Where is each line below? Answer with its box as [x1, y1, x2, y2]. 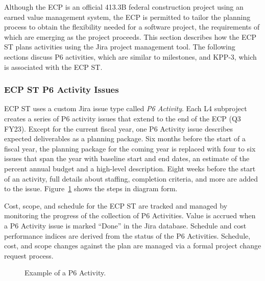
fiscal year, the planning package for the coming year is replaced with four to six [4, 143, 256, 154]
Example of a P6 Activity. [25, 267, 106, 278]
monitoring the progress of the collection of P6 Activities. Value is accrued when [4, 210, 256, 221]
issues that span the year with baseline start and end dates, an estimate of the [4, 153, 250, 164]
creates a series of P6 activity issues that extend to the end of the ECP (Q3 [4, 113, 241, 123]
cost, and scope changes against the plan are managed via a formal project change [4, 240, 261, 251]
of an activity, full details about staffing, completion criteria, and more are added [4, 173, 258, 184]
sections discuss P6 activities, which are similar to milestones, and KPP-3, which [4, 51, 257, 62]
